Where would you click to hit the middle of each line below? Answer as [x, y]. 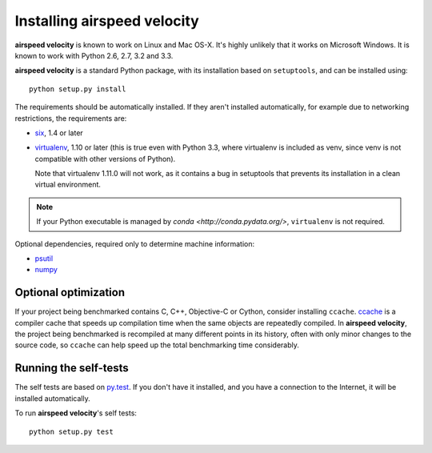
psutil [44, 259]
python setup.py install [78, 89]
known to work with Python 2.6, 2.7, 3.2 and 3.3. [94, 55]
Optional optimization [70, 293]
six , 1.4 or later [59, 133]
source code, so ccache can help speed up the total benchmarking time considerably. [157, 345]
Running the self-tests [72, 368]
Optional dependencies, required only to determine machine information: [135, 243]
